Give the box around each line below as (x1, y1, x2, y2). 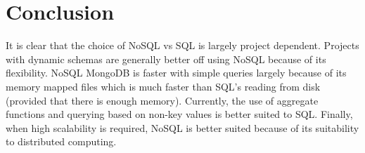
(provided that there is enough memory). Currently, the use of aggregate (6, 93, 319, 107)
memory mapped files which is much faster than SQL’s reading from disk (6, 79, 321, 93)
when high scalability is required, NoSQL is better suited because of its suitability (6, 120, 359, 135)
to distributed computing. (6, 134, 117, 149)
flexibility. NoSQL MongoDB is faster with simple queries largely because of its (6, 65, 347, 80)
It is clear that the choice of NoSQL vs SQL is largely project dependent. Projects (6, 38, 359, 53)
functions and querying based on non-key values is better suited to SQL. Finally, (6, 107, 353, 121)
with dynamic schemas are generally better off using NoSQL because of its (6, 51, 326, 66)
